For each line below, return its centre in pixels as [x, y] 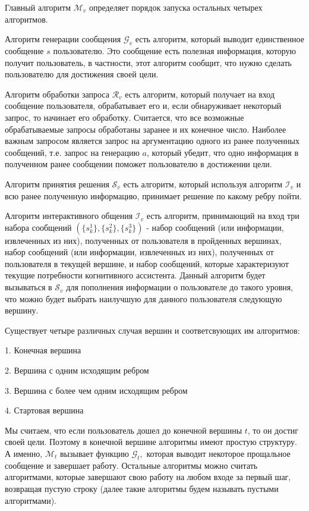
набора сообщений [38, 227]
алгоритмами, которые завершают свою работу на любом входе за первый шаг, [148, 477]
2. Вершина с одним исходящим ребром [77, 370]
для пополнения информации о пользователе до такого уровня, [180, 287]
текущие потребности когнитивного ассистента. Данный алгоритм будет [135, 275]
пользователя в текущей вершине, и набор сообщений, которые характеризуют [147, 263]
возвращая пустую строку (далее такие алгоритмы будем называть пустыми [142, 488]
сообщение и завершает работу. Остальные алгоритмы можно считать [131, 465]
